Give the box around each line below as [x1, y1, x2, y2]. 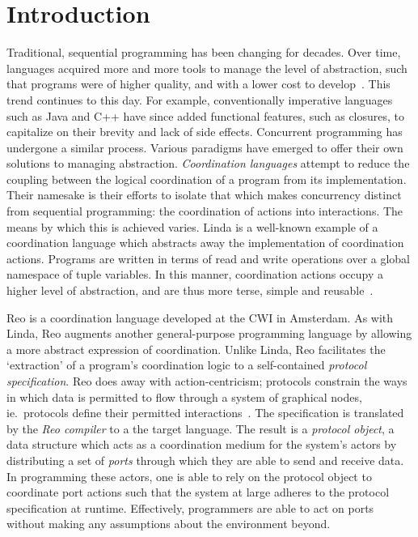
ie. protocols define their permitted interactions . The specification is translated [6, 404, 404, 421]
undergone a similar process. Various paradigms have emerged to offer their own [6, 139, 403, 156]
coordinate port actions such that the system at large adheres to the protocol [6, 484, 390, 501]
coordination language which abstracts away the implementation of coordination [6, 234, 404, 251]
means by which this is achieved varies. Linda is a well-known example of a [6, 218, 378, 235]
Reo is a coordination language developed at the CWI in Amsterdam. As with [6, 309, 394, 326]
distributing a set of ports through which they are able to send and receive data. [6, 451, 404, 468]
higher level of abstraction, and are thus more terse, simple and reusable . [6, 282, 374, 299]
